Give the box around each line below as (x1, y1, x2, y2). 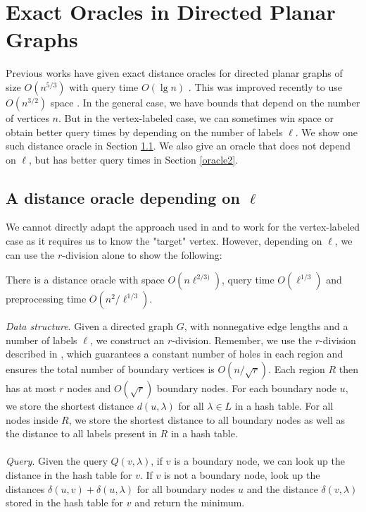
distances (6, 481, 45, 496)
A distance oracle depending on (6, 186, 240, 208)
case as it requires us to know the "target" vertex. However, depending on (6, 233, 322, 248)
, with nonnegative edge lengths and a (184, 319, 348, 334)
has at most (6, 381, 56, 396)
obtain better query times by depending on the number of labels (6, 124, 283, 139)
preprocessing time (6, 291, 87, 306)
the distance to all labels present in (6, 426, 157, 441)
